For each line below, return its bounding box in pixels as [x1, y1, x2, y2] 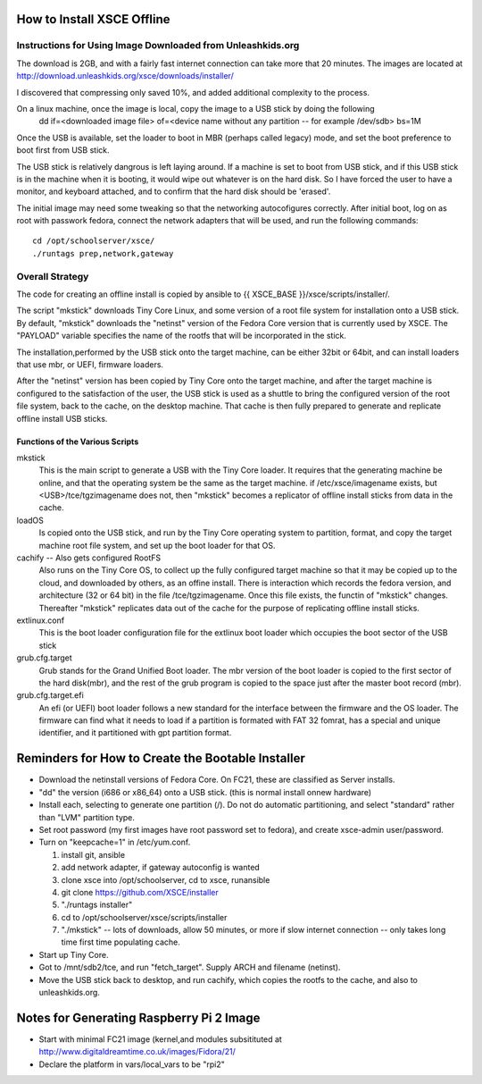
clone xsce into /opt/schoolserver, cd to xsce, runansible [61, 874, 270, 885]
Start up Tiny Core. [38, 949, 109, 960]
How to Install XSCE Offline [16, 12, 170, 27]
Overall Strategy [16, 270, 89, 282]
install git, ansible [61, 849, 125, 860]
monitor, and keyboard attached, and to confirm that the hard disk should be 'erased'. [16, 186, 331, 197]
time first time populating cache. [61, 937, 180, 947]
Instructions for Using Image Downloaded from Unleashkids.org [16, 39, 300, 52]
